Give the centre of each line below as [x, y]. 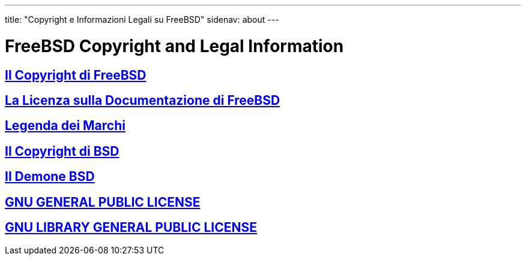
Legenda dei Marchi [65, 126]
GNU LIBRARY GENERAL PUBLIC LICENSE [131, 228]
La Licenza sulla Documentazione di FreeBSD [143, 100]
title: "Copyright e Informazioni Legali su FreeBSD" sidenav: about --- [142, 19]
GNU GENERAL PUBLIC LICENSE [103, 202]
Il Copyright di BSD [62, 151]
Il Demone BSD [50, 177]
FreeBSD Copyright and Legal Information [174, 46]
